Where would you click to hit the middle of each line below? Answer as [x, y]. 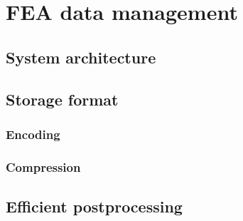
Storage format [62, 99]
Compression [43, 166]
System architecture [81, 57]
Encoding [33, 134]
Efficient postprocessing [94, 206]
